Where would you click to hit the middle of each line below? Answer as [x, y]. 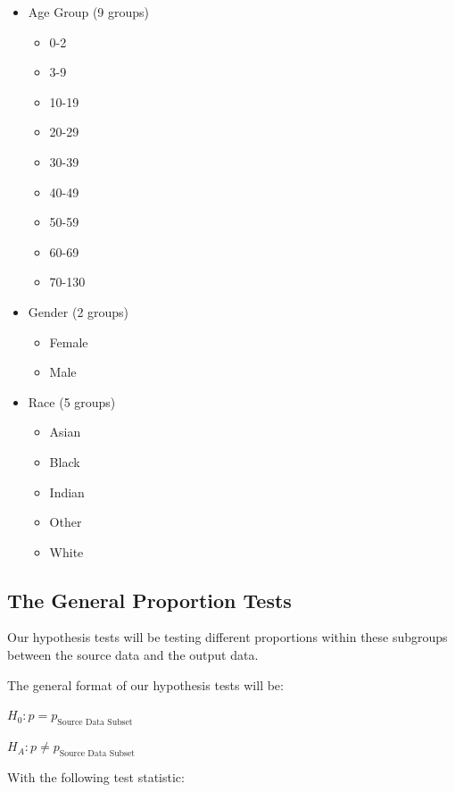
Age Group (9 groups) [89, 12]
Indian [67, 492]
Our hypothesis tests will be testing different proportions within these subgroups [227, 637]
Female [69, 342]
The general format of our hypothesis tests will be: [145, 684]
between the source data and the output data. [133, 655]
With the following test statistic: [96, 776]
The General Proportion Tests [149, 600]
